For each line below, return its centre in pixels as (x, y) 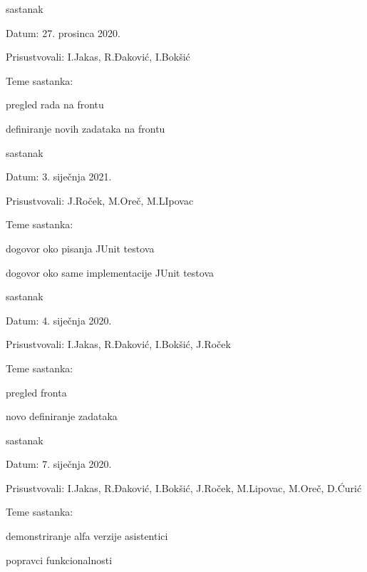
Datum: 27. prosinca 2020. (63, 32)
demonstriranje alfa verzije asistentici (87, 536)
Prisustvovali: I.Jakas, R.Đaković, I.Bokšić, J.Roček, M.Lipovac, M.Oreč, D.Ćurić (184, 487)
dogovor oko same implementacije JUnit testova (110, 272)
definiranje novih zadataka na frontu (86, 128)
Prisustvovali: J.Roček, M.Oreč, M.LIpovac (100, 200)
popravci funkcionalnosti (59, 560)
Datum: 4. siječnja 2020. (59, 320)
